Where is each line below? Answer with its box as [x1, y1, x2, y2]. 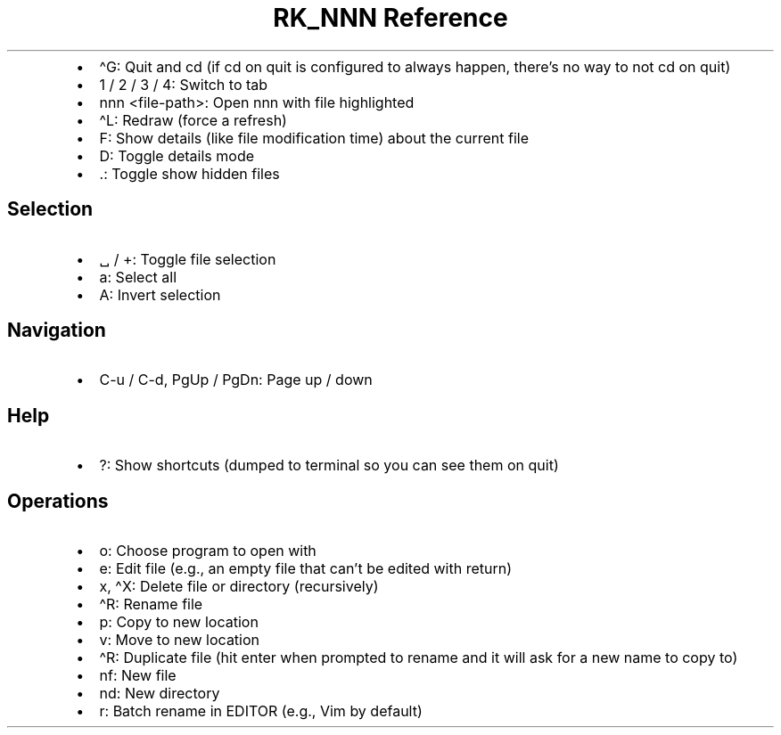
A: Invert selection [99, 285, 221, 304]
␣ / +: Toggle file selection [99, 249, 276, 268]
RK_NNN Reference [273, 3, 508, 33]
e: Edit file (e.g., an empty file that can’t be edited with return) [99, 559, 513, 578]
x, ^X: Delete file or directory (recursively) [99, 577, 379, 596]
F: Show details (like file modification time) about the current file [99, 128, 530, 147]
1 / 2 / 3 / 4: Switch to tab [99, 75, 268, 94]
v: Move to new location [99, 631, 260, 649]
